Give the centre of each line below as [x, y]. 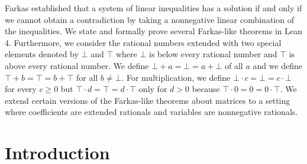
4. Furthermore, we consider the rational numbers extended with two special [143, 42]
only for [153, 89]
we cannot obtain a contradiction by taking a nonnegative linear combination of [149, 19]
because [206, 89]
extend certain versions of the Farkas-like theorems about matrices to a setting [148, 100]
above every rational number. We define [77, 65]
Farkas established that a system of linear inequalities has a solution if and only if [153, 8]
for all [87, 77]
